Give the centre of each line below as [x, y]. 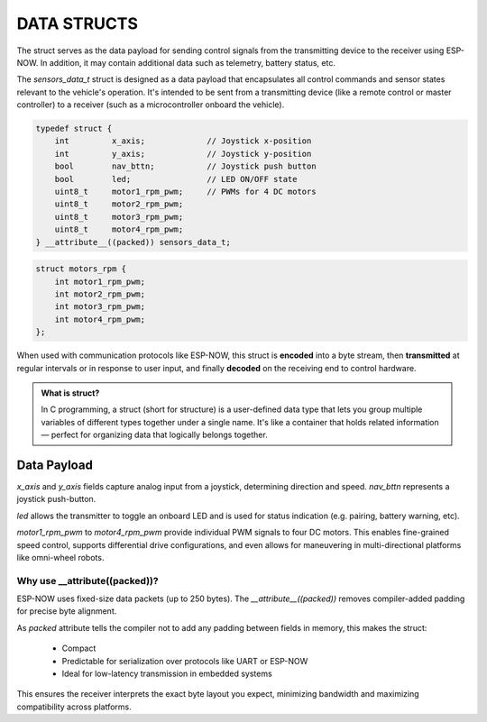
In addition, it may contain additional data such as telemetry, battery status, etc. [188, 62]
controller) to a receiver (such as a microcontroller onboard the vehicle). [151, 105]
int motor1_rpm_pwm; [100, 281]
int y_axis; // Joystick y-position [183, 154]
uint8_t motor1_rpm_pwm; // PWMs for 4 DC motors [185, 192]
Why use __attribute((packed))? [87, 580]
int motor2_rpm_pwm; [100, 294]
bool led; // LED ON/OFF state [176, 179]
